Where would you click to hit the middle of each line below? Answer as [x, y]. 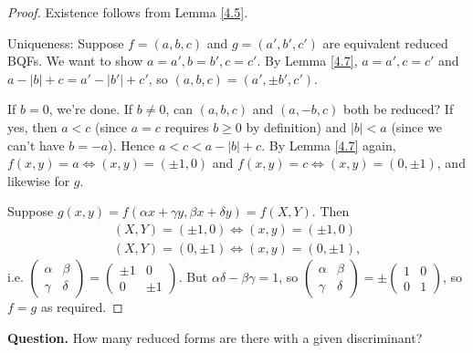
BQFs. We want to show [75, 61]
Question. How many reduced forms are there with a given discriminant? [215, 337]
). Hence [131, 145]
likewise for [39, 180]
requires [187, 126]
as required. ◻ [82, 306]
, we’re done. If [91, 109]
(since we [417, 126]
